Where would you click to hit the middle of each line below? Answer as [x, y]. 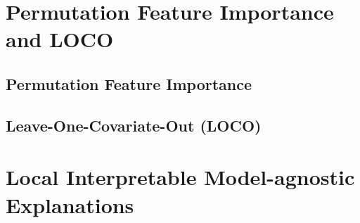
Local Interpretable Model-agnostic [180, 177]
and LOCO [60, 39]
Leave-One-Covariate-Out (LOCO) [134, 125]
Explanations [70, 204]
